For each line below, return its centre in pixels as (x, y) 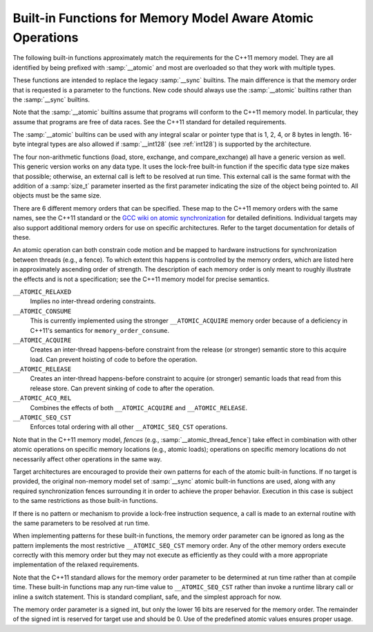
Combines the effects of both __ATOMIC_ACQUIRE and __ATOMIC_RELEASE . (139, 408)
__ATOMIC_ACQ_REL (42, 398)
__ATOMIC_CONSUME (42, 311)
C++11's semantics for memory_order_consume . (99, 330)
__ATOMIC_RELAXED (42, 291)
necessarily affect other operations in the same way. (87, 459)
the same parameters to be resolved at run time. (81, 523)
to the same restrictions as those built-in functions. (85, 501)
